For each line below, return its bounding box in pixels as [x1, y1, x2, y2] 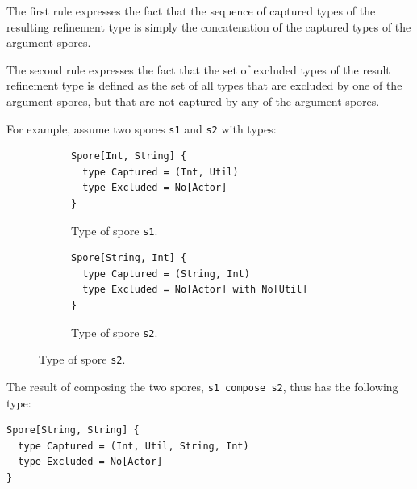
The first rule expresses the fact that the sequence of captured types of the [6, 2, 376, 19]
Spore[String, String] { [6, 424, 140, 436]
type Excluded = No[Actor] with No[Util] [82, 284, 308, 296]
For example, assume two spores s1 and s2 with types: [6, 120, 277, 137]
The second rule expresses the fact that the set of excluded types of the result [6, 61, 390, 78]
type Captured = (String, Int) [82, 268, 250, 280]
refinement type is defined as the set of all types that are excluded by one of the [6, 77, 402, 94]
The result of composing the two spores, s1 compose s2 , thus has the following [6, 377, 398, 394]
